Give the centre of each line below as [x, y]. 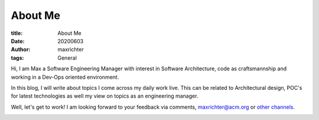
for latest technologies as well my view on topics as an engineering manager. [105, 96]
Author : [21, 50]
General [67, 58]
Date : [18, 41]
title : [17, 33]
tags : [17, 58]
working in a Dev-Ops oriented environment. [65, 77]
